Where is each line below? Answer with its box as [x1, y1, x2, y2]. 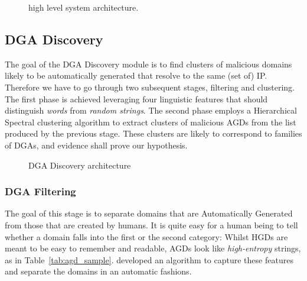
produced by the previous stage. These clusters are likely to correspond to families [5, 127, 302, 140]
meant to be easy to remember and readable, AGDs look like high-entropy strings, [5, 242, 301, 254]
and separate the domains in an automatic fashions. [5, 265, 192, 277]
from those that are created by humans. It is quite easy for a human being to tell [5, 218, 298, 231]
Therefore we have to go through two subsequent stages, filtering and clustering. [5, 80, 295, 93]
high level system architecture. [28, 1, 139, 13]
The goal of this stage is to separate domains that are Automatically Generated [5, 207, 293, 219]
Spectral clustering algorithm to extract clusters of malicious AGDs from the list [5, 115, 296, 128]
